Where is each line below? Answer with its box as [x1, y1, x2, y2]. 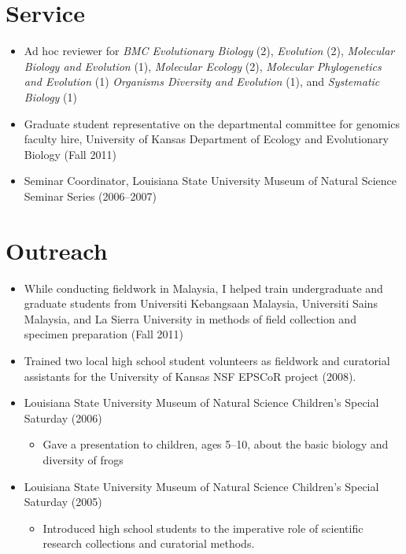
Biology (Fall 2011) [24, 146, 116, 162]
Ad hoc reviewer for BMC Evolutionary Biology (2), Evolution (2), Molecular [24, 42, 395, 59]
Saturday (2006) [24, 409, 102, 426]
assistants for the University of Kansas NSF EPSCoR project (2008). [24, 367, 356, 384]
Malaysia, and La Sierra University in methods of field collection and [24, 310, 356, 327]
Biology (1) [24, 88, 77, 105]
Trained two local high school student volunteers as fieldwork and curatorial [24, 352, 390, 368]
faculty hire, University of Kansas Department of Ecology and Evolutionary [24, 131, 389, 147]
